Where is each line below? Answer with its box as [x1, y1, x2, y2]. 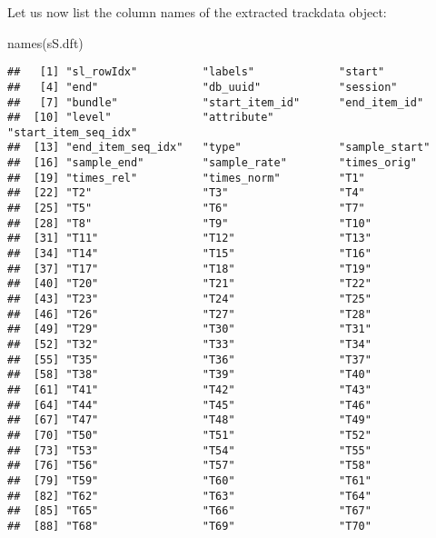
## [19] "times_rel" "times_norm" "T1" [7, 171, 365, 184]
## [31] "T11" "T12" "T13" [7, 232, 372, 245]
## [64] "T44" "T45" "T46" [7, 398, 372, 412]
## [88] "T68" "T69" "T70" [7, 519, 372, 533]
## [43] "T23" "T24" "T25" [7, 293, 372, 306]
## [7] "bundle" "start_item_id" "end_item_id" [7, 95, 424, 109]
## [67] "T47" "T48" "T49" [7, 413, 372, 427]
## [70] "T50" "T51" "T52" [7, 428, 372, 442]
